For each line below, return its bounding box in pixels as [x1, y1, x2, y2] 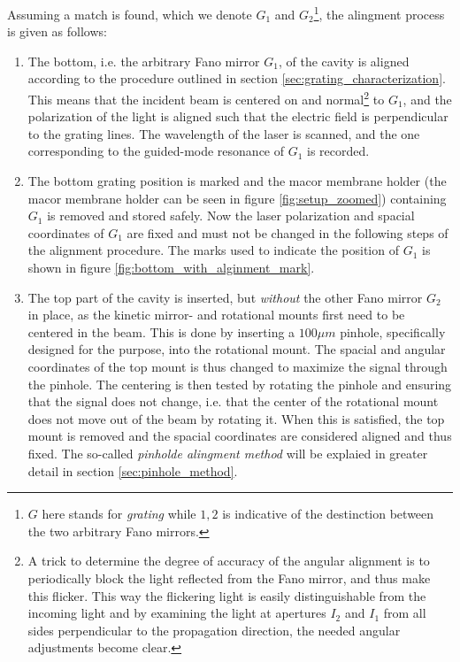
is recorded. [307, 142, 370, 160]
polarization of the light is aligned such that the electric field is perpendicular [27, 107, 448, 126]
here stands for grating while [42, 504, 196, 523]
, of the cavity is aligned [278, 51, 410, 70]
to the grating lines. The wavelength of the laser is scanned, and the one [27, 124, 420, 142]
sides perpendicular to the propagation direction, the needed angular [27, 620, 401, 639]
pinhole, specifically [340, 322, 446, 341]
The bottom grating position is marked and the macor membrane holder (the [27, 172, 447, 190]
